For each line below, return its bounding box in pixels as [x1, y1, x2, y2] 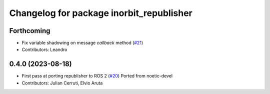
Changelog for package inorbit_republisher [9, 7, 192, 18]
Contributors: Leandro [21, 46, 67, 52]
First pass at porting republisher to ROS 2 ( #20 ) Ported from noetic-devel [21, 73, 172, 79]
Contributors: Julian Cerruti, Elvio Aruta [21, 80, 103, 86]
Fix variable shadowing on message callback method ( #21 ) [21, 40, 143, 46]
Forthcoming [9, 26, 50, 35]
